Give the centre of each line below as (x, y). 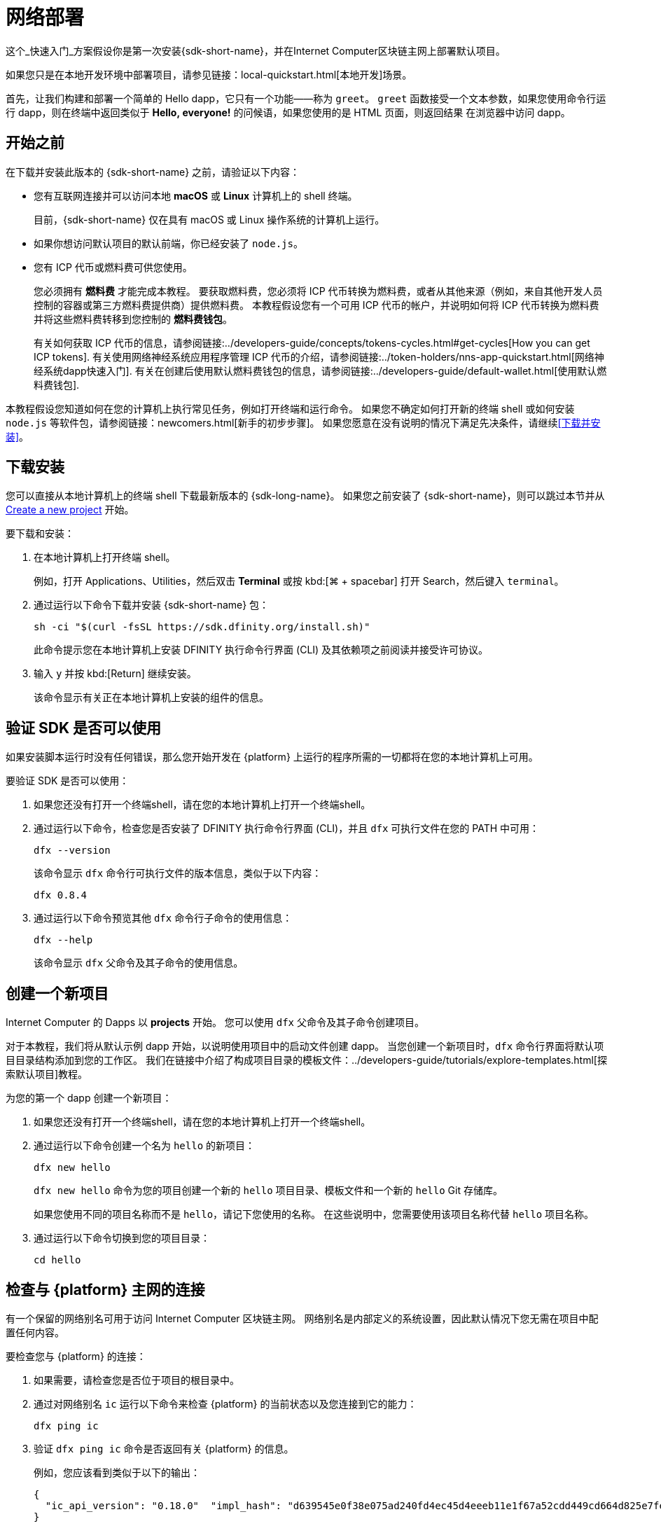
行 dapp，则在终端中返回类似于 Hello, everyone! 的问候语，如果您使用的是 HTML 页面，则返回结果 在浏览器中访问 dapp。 (288, 112)
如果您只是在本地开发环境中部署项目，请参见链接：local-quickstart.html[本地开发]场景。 (209, 74)
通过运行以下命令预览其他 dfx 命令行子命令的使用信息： (163, 918)
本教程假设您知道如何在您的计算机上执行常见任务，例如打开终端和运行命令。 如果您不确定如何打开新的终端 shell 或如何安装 (290, 408)
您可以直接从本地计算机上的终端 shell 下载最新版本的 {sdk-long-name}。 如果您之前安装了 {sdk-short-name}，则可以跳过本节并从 (305, 496)
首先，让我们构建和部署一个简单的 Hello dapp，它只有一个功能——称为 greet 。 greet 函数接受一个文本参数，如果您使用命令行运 (306, 98)
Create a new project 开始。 (70, 510)
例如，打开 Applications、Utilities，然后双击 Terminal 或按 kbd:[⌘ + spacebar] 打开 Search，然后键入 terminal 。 (299, 581)
